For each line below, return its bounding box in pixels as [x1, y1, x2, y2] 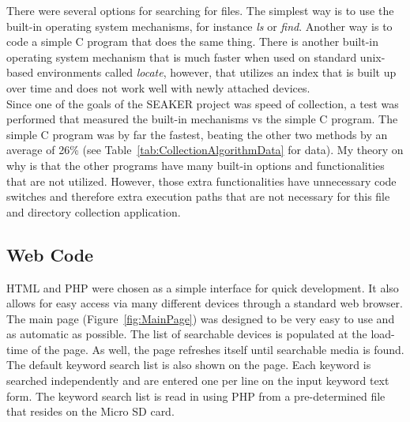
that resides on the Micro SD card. [6, 403, 175, 420]
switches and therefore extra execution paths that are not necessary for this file [6, 188, 390, 205]
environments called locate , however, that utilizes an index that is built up [36, 64, 397, 81]
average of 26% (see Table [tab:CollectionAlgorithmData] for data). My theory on [6, 141, 404, 158]
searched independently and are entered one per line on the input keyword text [6, 372, 389, 389]
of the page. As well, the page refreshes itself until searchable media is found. [31, 341, 404, 357]
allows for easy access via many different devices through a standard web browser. [6, 295, 403, 311]
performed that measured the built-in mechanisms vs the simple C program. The [6, 111, 398, 127]
